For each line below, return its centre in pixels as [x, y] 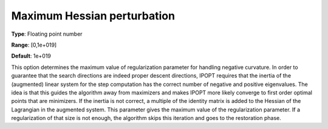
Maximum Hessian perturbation [93, 16]
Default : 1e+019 [31, 56]
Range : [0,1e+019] [34, 45]
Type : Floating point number [47, 34]
